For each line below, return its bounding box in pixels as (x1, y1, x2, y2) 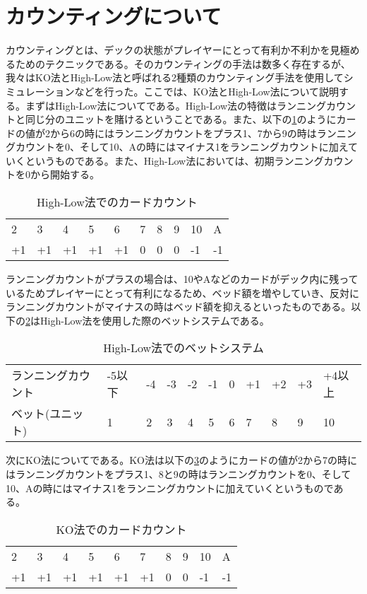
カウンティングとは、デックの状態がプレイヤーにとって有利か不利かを (6, 42, 330, 57)
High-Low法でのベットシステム (103, 339, 264, 356)
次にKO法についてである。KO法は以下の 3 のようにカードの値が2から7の (6, 453, 338, 467)
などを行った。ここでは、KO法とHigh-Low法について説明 (74, 83, 339, 98)
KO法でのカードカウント (56, 520, 187, 537)
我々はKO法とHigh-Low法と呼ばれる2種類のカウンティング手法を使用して (6, 70, 344, 85)
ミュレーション (6, 83, 75, 98)
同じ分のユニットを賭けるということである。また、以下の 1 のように (25, 112, 337, 127)
